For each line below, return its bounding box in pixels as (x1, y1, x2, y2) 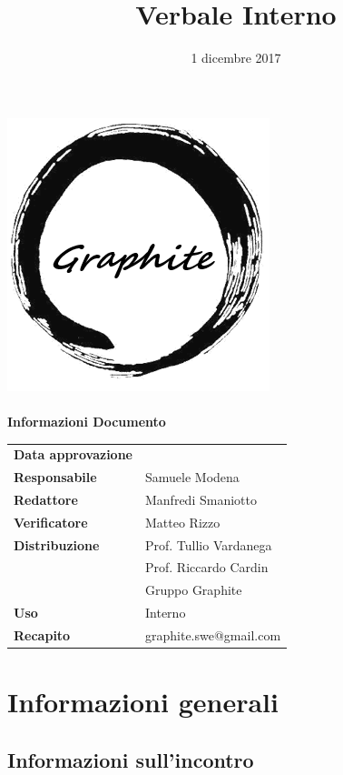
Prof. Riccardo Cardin (145, 558, 269, 577)
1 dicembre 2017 (191, 48, 281, 67)
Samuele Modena (145, 468, 240, 487)
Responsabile (14, 468, 97, 487)
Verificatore (14, 512, 88, 531)
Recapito (14, 626, 71, 644)
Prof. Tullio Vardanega (145, 535, 272, 554)
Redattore (14, 489, 78, 508)
